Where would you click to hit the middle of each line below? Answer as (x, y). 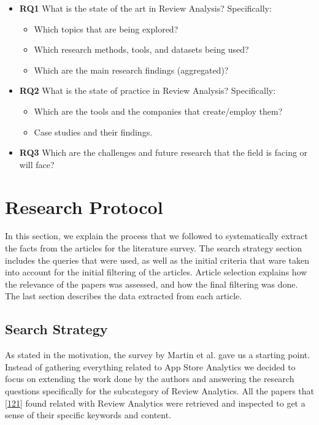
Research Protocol (84, 206)
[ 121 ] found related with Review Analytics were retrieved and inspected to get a (155, 403)
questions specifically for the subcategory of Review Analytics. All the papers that (159, 391)
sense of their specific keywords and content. (88, 415)
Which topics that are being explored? (106, 29)
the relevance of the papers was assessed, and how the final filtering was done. (152, 284)
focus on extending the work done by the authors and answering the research (150, 379)
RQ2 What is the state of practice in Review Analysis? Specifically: (148, 90)
